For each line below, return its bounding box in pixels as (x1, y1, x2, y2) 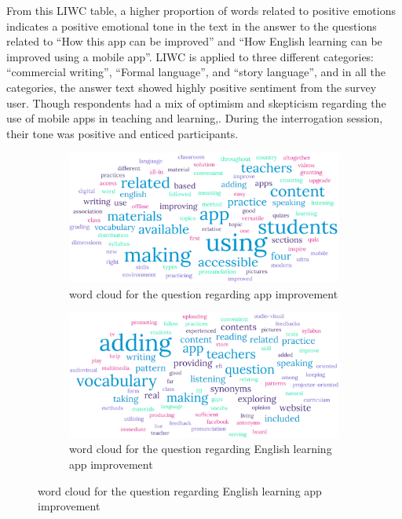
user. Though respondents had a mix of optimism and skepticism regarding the (6, 94, 386, 111)
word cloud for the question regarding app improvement (69, 285, 338, 302)
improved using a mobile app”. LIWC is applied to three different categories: (6, 48, 375, 64)
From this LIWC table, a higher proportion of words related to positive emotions (6, 2, 397, 18)
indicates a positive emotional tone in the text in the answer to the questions (6, 17, 377, 34)
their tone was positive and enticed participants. (6, 125, 239, 141)
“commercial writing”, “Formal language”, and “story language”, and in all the (6, 64, 386, 80)
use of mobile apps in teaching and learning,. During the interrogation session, (6, 110, 383, 126)
